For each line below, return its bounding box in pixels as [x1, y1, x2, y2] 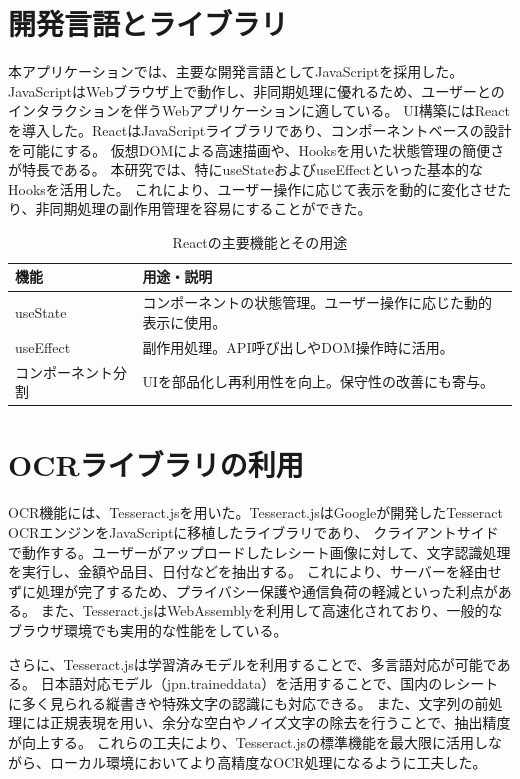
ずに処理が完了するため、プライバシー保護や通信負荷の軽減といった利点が [8, 580, 498, 601]
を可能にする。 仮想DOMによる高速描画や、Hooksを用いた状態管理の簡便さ [8, 139, 505, 160]
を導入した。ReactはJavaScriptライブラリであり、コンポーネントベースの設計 [8, 119, 512, 140]
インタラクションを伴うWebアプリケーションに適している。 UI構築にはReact [8, 100, 510, 121]
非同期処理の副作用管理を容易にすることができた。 [35, 198, 372, 219]
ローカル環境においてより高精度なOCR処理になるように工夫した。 [49, 751, 487, 772]
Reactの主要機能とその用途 [172, 231, 348, 252]
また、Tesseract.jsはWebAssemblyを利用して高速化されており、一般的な [40, 600, 503, 621]
